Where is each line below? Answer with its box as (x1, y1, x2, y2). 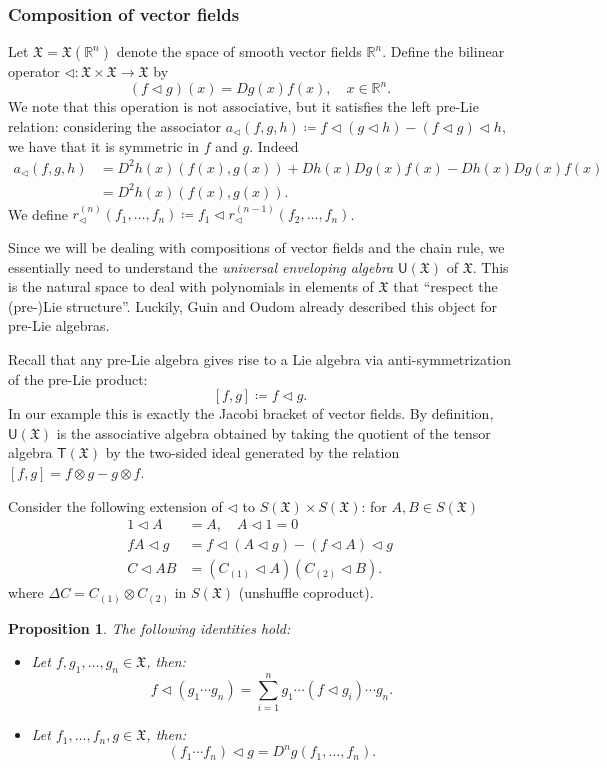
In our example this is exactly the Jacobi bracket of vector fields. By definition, (8, 403, 494, 424)
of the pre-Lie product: (8, 368, 148, 389)
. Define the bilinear (382, 41, 505, 62)
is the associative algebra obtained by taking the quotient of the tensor (56, 422, 491, 443)
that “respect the (393, 276, 498, 297)
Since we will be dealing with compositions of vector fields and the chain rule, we (8, 236, 505, 257)
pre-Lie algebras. (8, 315, 110, 336)
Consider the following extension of (8, 495, 223, 516)
